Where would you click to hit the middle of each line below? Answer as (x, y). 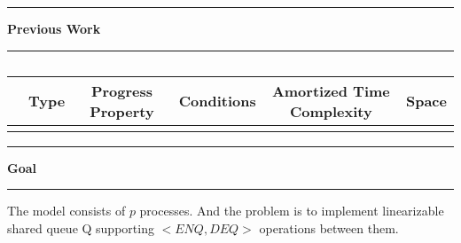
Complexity (331, 111)
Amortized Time (331, 90)
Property (122, 111)
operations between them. (329, 227)
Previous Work (54, 28)
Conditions (217, 101)
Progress (121, 90)
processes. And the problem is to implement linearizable (292, 211)
